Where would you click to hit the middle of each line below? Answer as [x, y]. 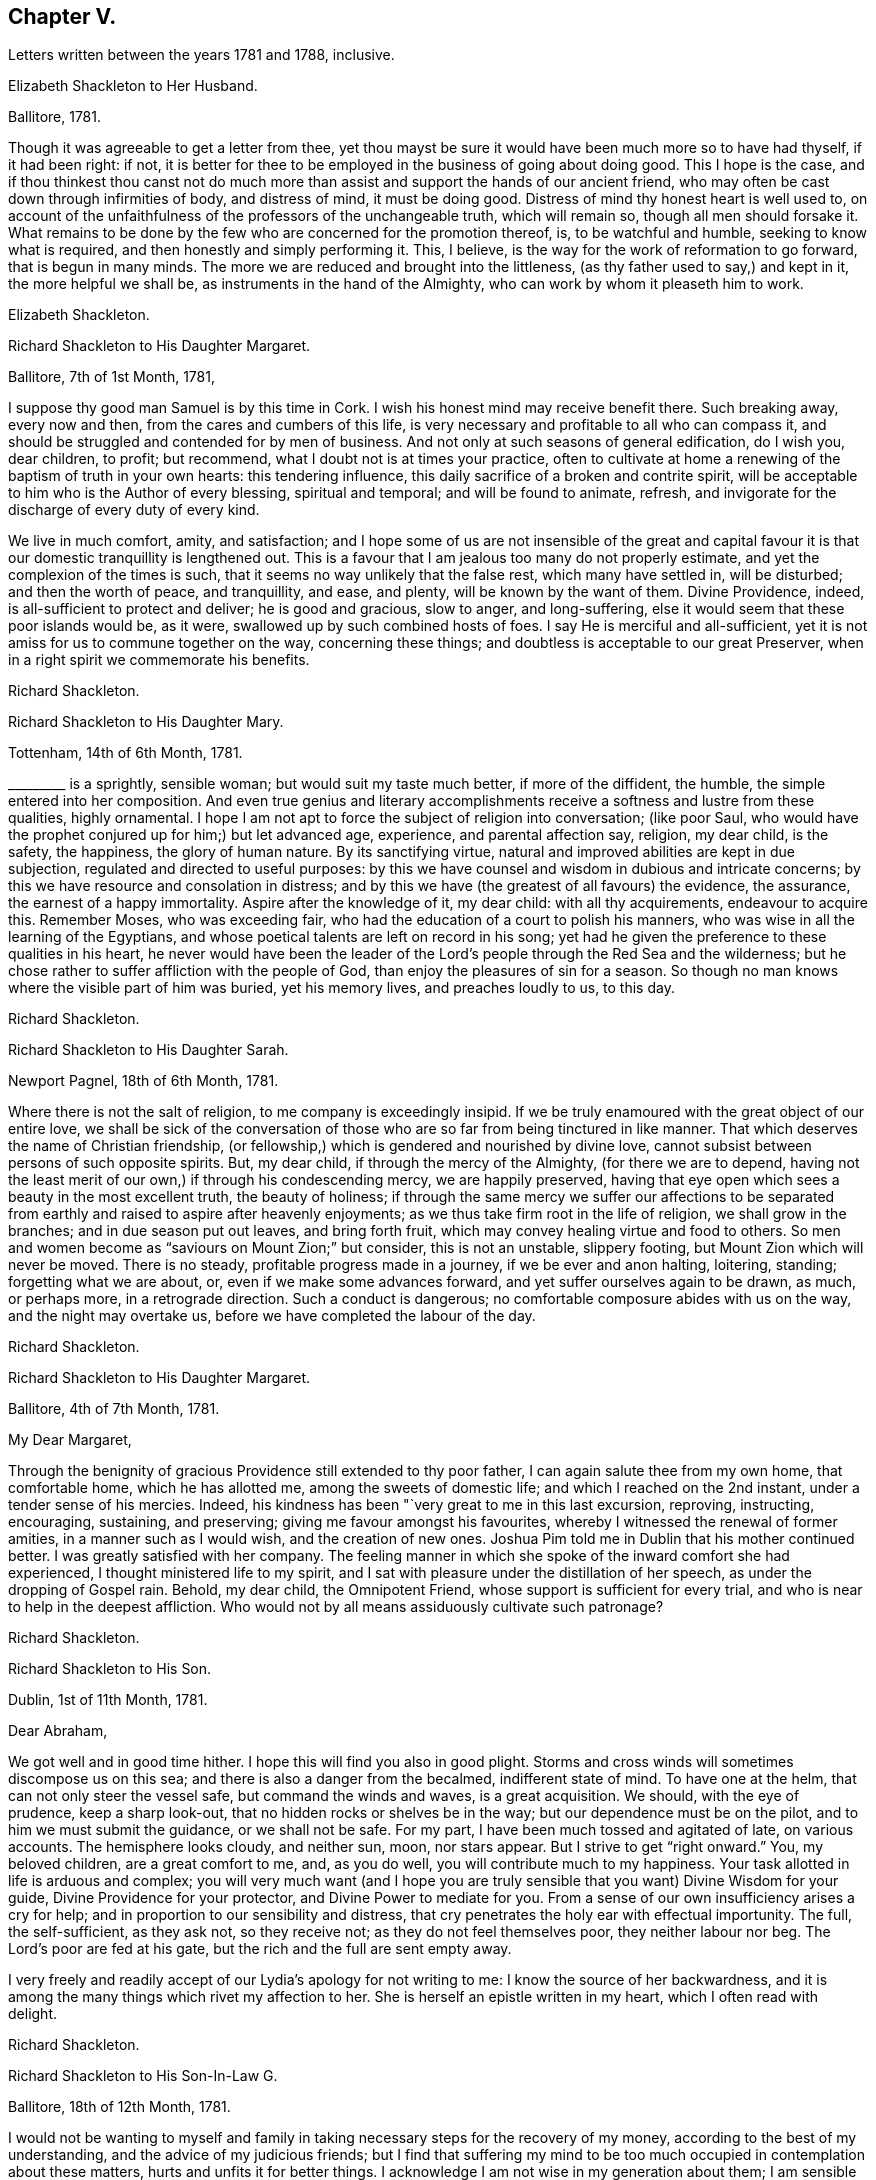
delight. [32, 2014]
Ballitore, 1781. [55, 117]
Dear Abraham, [58, 1731]
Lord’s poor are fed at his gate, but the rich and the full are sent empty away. [260, 1949]
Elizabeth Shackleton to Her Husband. [133, 86]
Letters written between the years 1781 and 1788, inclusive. [201, 55]
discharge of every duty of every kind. [134, 510]
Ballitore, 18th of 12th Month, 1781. [119, 2107]
